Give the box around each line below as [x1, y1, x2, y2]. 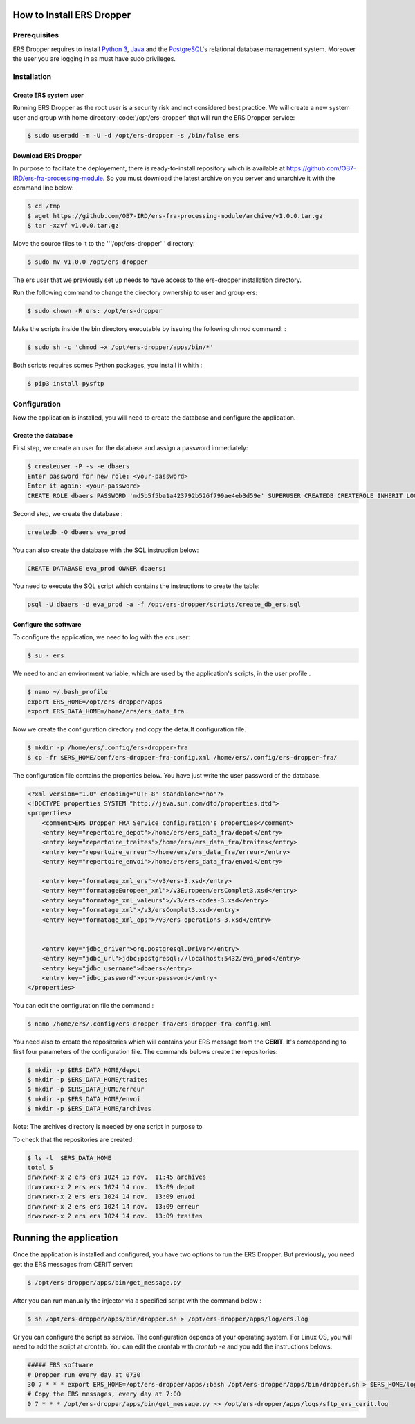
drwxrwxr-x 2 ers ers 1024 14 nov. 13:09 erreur [27, 1202, 199, 1210]
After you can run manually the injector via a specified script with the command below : [12, 1296, 262, 1305]
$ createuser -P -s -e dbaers [27, 463, 130, 470]
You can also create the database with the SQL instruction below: [12, 546, 199, 554]
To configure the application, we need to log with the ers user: [12, 633, 190, 641]
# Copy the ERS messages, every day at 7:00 [27, 1390, 181, 1398]
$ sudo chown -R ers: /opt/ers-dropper [27, 307, 163, 315]
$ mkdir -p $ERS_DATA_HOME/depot [27, 1066, 141, 1074]
